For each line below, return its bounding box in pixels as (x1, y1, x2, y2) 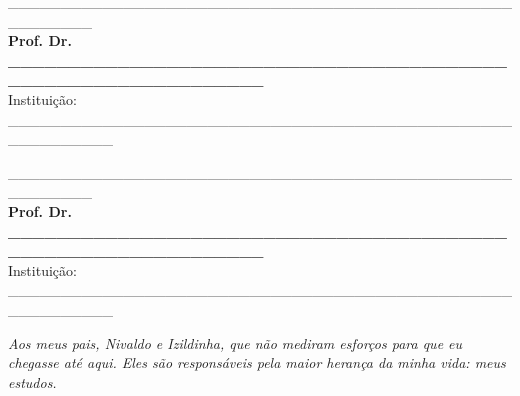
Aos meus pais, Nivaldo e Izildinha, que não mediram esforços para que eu (8, 332, 463, 353)
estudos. (8, 371, 57, 392)
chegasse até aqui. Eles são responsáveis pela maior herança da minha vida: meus (8, 352, 506, 373)
